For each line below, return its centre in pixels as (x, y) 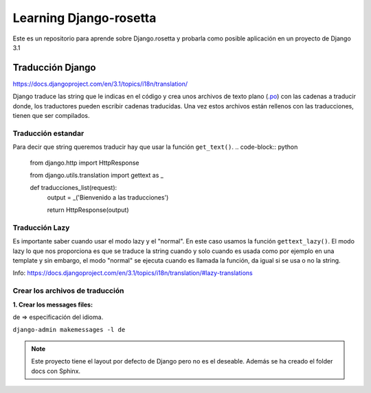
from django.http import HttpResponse (85, 163)
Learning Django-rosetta (85, 18)
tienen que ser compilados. (51, 116)
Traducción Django (54, 68)
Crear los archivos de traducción (68, 291)
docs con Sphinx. (56, 371)
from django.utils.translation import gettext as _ (97, 175)
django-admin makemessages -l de (69, 330)
